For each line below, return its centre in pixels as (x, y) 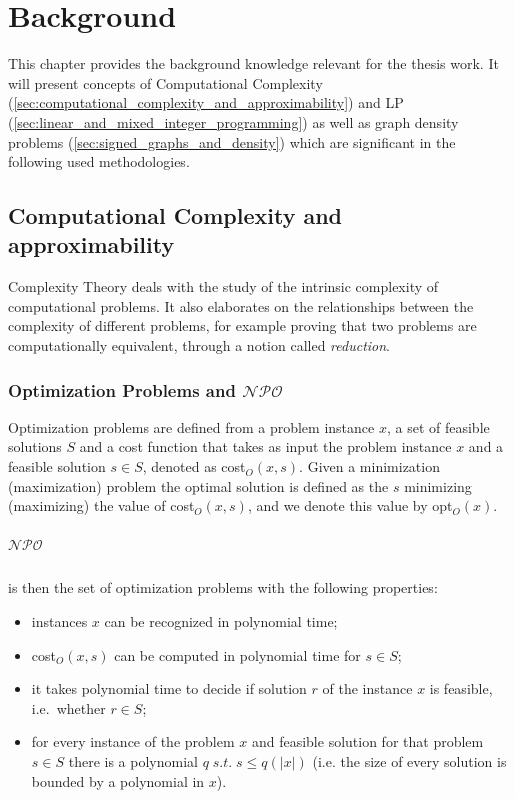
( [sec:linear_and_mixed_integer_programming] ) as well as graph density (233, 121)
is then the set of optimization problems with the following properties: (223, 587)
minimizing (438, 485)
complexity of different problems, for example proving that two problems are (242, 325)
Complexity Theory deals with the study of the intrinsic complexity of (223, 286)
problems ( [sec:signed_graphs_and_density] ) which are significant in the (232, 141)
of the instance (367, 688)
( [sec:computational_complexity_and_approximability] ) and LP (206, 102)
